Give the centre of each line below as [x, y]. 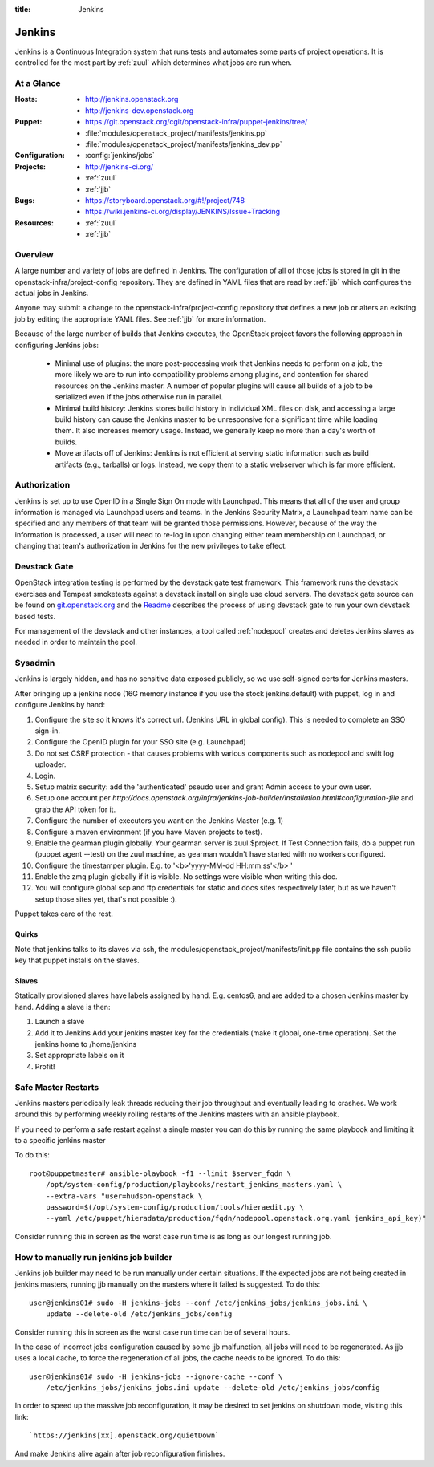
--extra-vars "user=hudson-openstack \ [124, 1196]
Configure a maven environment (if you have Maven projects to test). [149, 832]
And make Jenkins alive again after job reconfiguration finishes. [120, 1453]
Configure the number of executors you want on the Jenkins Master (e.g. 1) [159, 821]
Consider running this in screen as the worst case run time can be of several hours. [152, 1332]
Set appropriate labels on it [79, 1056]
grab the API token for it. [75, 809]
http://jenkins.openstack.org [132, 99]
